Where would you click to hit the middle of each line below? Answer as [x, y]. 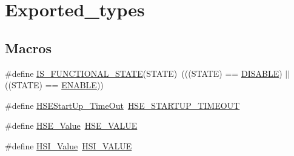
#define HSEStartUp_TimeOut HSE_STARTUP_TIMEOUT [122, 105]
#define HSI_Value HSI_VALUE [68, 145]
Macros [28, 47]
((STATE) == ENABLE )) [54, 85]
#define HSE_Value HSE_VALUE [71, 125]
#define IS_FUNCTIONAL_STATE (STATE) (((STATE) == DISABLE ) [144, 73]
